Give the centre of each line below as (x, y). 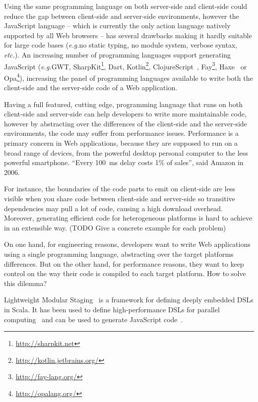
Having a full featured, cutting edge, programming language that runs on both (123, 104)
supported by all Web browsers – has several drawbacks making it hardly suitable (128, 35)
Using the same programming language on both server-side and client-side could (126, 6)
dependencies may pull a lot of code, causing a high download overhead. (113, 208)
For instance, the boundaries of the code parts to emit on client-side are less (120, 189)
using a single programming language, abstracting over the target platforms (119, 254)
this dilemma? (26, 283)
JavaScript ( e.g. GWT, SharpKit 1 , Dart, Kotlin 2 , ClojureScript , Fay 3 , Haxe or (126, 65)
